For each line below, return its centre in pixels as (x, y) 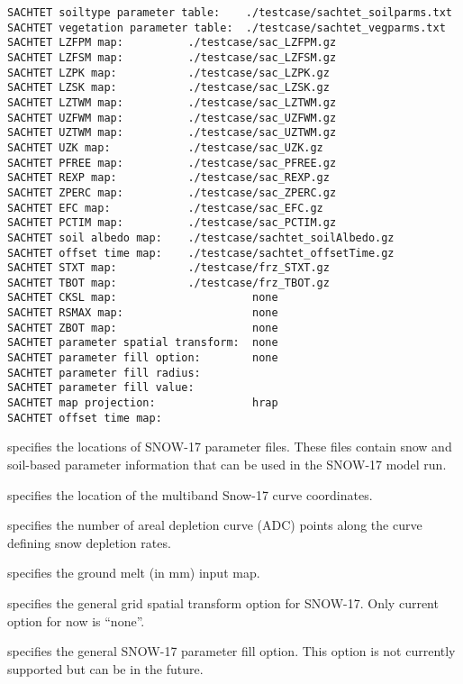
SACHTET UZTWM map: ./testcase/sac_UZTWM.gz (172, 133)
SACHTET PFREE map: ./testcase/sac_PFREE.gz (172, 163)
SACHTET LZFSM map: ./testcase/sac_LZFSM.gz (172, 57)
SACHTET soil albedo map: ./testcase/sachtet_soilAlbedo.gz (201, 237)
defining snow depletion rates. (89, 542)
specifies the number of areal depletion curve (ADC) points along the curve (215, 525)
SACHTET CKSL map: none (143, 298)
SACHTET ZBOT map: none (143, 328)
